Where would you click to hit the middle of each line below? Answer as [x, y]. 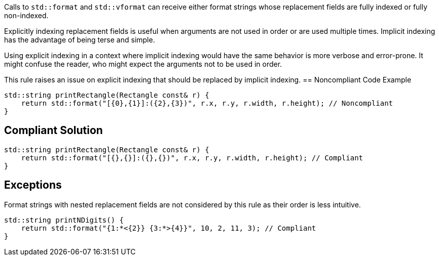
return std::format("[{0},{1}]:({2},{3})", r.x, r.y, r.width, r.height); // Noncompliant [207, 103]
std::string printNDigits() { [64, 220]
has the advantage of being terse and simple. [80, 40]
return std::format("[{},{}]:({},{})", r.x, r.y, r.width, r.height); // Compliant [192, 158]
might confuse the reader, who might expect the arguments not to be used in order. [143, 64]
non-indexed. [26, 15]
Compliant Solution [53, 131]
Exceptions [33, 185]
